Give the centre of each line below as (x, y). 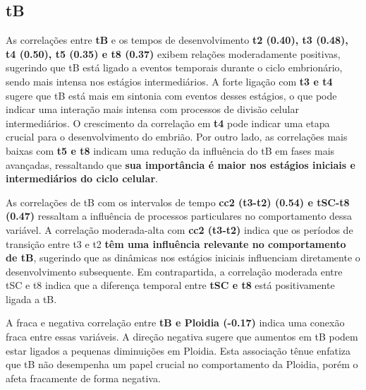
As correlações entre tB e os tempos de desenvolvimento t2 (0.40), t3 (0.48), (177, 40)
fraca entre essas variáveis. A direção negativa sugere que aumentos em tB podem (182, 337)
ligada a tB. (31, 299)
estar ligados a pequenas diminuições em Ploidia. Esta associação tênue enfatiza (178, 350)
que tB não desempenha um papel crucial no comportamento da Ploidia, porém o (182, 364)
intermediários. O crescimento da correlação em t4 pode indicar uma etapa (168, 123)
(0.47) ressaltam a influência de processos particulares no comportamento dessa (179, 216)
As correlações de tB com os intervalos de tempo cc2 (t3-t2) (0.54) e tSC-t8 (178, 202)
